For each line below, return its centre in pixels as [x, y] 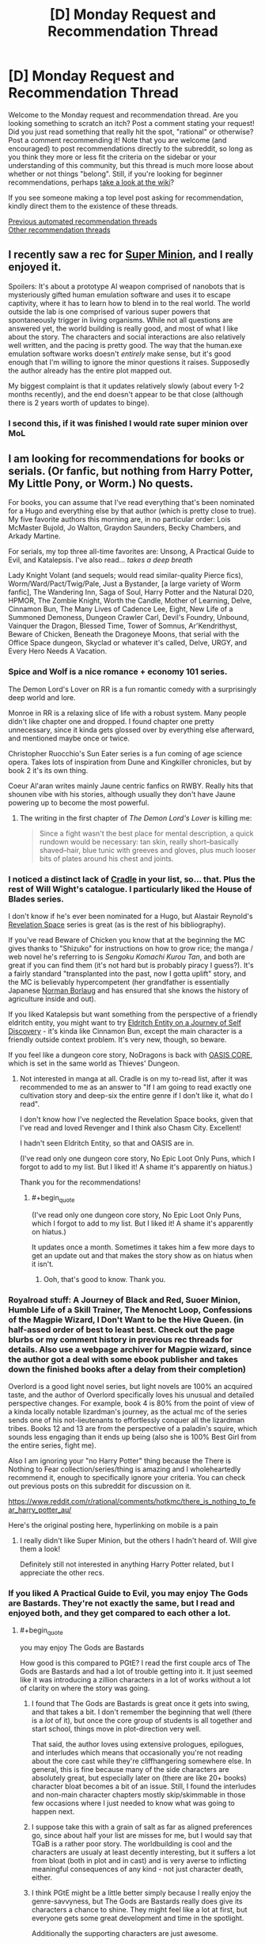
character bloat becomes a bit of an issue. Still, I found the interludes [144, 1786]
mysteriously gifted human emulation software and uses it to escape [119, 294]
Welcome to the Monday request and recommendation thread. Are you [123, 115]
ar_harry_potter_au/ [40, 1510]
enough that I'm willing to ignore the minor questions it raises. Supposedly [129, 362]
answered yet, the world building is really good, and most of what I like [123, 328]
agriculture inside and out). [52, 999]
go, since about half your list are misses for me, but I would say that [142, 1835]
